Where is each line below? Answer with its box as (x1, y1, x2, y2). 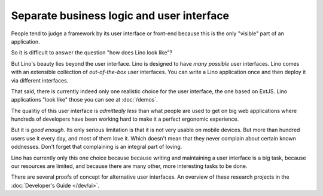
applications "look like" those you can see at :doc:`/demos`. (11, 96, 158, 103)
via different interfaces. (11, 76, 69, 84)
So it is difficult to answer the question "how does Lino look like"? (11, 49, 173, 56)
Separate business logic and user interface (11, 9, 230, 22)
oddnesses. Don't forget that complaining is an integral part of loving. (11, 143, 182, 151)
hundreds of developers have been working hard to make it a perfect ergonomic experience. (11, 115, 239, 122)
